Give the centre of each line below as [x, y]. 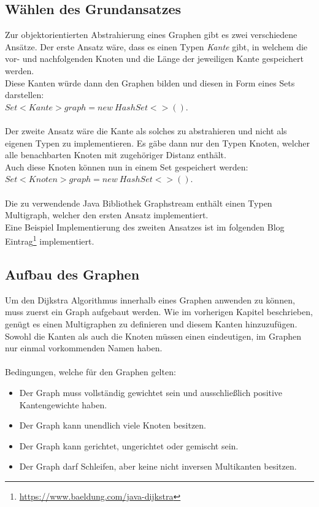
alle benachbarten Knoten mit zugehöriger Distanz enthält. [116, 155]
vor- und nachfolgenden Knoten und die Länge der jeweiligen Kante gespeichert [154, 59]
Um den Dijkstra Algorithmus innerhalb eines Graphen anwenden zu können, [150, 299]
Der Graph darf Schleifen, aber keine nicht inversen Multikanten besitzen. [158, 466]
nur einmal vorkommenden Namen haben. [84, 348]
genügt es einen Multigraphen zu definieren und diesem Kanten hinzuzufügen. [151, 323]
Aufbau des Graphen [72, 274]
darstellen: [25, 95]
